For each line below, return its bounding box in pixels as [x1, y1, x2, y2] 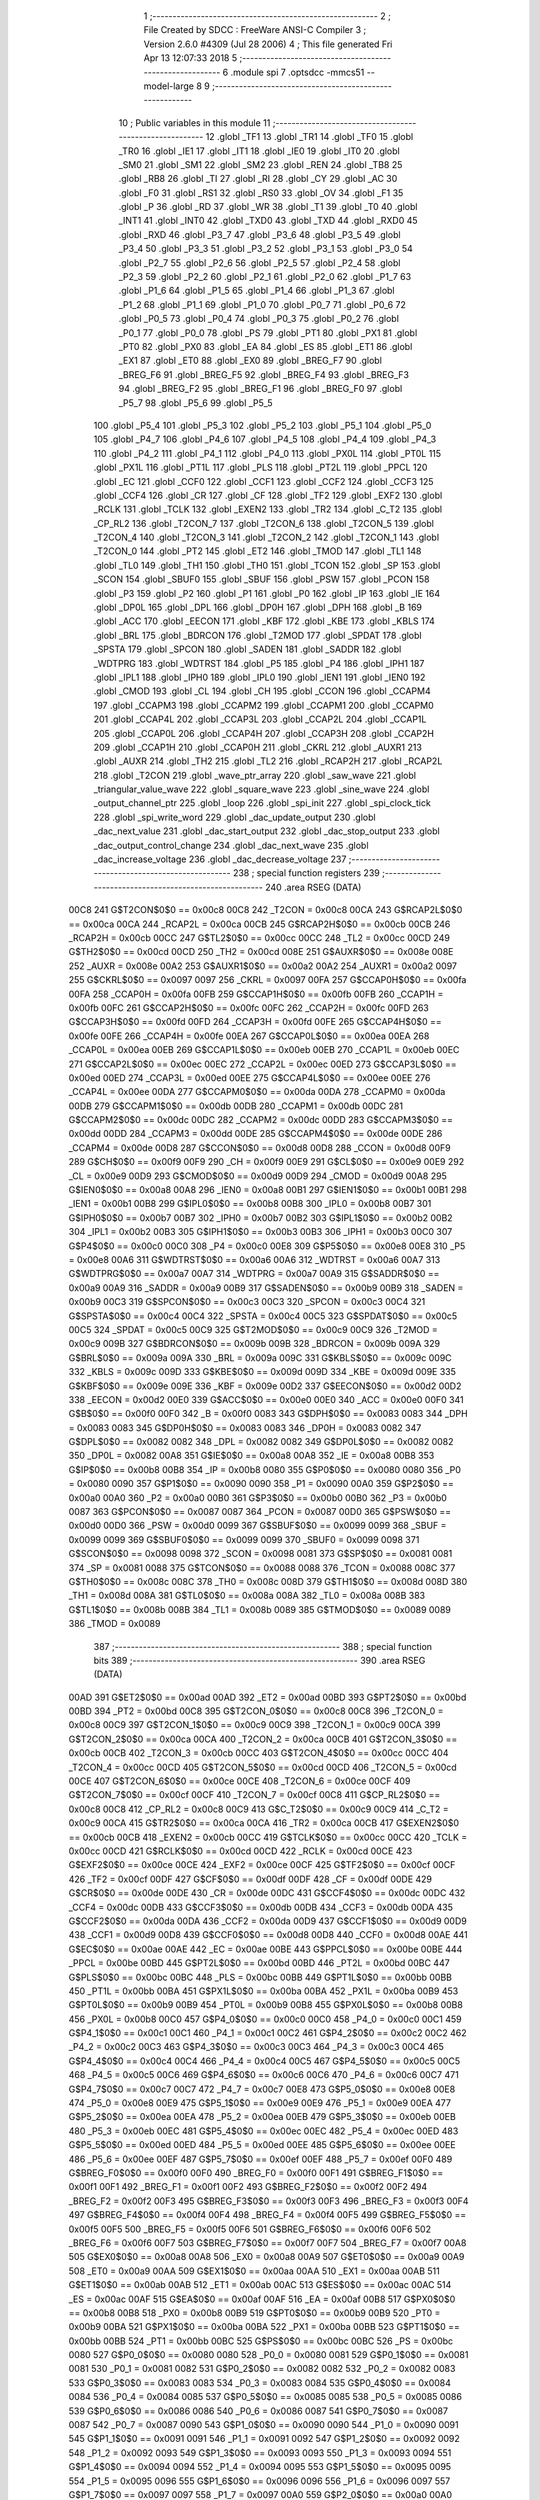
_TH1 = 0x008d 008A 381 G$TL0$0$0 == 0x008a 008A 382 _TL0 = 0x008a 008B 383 [68, 1590, 426, 1602]
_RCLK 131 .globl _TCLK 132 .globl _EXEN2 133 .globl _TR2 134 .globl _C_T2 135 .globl [93, 503, 443, 515]
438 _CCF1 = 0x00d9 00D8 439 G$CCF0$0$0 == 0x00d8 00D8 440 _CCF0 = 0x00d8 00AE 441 [68, 1929, 469, 1941]
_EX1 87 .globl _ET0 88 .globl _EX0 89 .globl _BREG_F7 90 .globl [118, 355, 382, 367]
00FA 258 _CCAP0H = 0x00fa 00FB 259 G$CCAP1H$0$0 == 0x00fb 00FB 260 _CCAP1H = [68, 988, 444, 1000]
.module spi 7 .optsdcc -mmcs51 [230, 66, 365, 78]
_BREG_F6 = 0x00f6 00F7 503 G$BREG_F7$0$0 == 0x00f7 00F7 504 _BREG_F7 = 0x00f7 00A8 [68, 2236, 467, 2249]
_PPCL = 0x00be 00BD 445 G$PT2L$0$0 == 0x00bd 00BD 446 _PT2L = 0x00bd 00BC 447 [68, 1957, 450, 1969]
